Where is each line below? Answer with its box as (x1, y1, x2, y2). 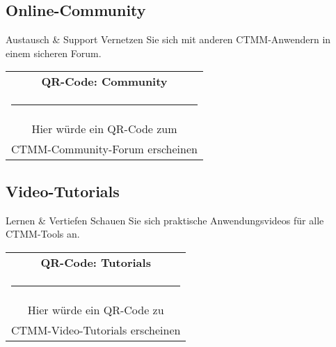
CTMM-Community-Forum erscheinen (11, 141, 198, 157)
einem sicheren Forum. (6, 45, 102, 60)
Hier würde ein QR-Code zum (31, 121, 177, 137)
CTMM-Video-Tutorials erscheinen (11, 321, 181, 338)
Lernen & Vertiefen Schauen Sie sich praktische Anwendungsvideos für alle (6, 213, 324, 227)
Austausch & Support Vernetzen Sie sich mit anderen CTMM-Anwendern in (6, 32, 331, 47)
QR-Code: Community (41, 73, 168, 90)
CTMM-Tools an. (6, 226, 80, 241)
